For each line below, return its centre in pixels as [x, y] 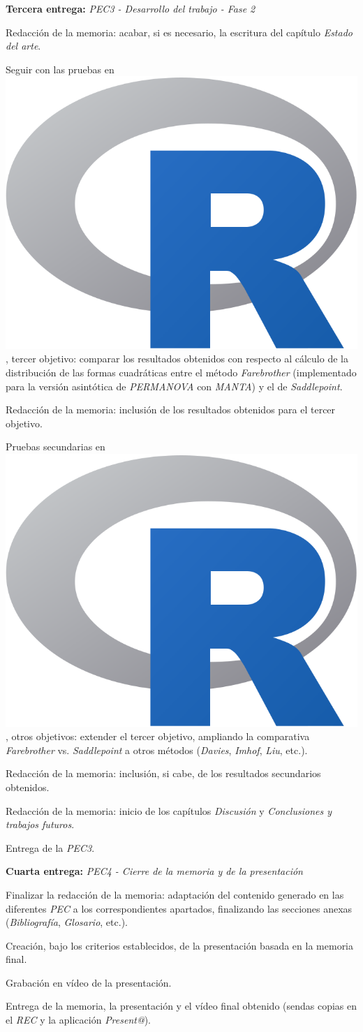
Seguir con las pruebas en [60, 69]
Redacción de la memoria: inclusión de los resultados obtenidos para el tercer [171, 410]
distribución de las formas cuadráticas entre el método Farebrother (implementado [181, 373]
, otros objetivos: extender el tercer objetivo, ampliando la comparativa [158, 736]
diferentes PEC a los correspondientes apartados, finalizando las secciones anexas [179, 908]
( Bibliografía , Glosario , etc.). [67, 922]
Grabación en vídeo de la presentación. [89, 982]
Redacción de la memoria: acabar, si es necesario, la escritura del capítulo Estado [179, 32]
